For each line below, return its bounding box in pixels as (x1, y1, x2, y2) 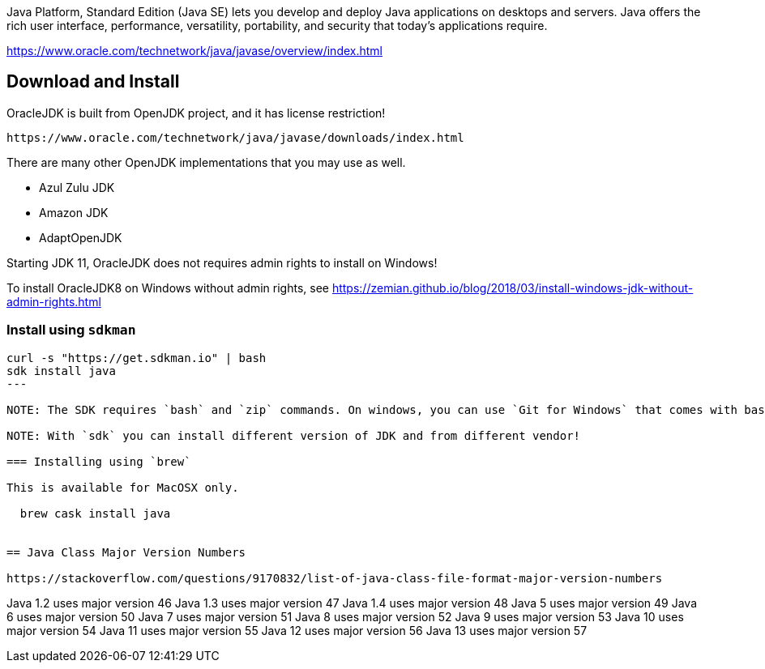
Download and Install (6, 71, 180, 92)
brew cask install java (19, 506, 171, 520)
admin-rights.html (6, 294, 101, 309)
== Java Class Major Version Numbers (6, 545, 246, 559)
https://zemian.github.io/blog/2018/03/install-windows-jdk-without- (331, 280, 694, 295)
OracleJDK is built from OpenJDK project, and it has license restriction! (6, 105, 386, 120)
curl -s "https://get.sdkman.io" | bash (6, 351, 267, 364)
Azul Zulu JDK (39, 180, 115, 194)
